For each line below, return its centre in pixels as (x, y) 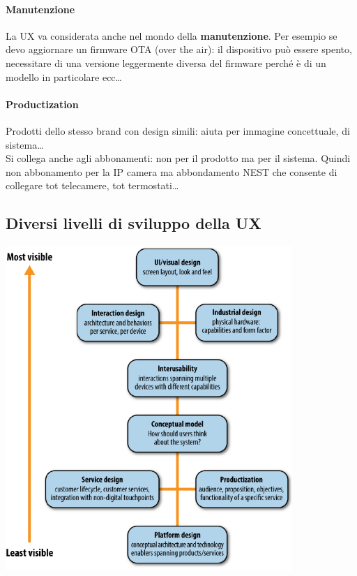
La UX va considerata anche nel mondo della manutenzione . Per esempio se (172, 35)
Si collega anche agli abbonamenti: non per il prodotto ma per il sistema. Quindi (178, 158)
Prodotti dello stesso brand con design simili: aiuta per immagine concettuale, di (178, 130)
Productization (42, 104)
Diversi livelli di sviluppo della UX (134, 223)
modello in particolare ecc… (64, 76)
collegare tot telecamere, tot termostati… (92, 185)
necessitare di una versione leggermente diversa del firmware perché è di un (166, 62)
